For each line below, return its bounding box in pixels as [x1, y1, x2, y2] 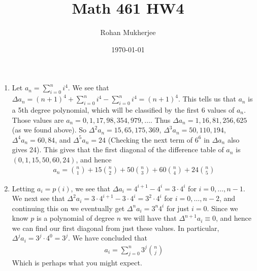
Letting [12, 183, 35, 193]
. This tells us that [178, 93, 236, 104]
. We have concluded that [68, 232, 148, 243]
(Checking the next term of [108, 134, 193, 145]
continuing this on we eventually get [12, 202, 125, 213]
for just [166, 202, 189, 213]
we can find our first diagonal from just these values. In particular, [12, 222, 219, 233]
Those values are [12, 114, 64, 125]
